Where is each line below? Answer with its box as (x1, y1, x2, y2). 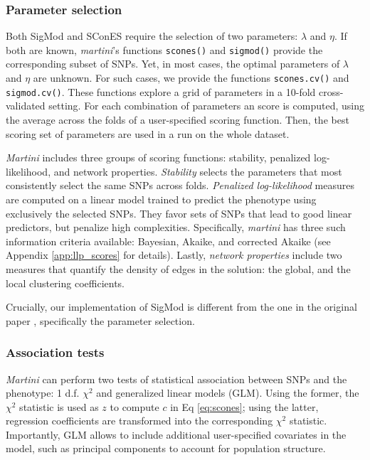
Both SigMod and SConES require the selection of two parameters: (6, 28, 298, 43)
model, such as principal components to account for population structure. (6, 441, 326, 456)
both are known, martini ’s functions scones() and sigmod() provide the (6, 42, 323, 57)
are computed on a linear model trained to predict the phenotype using (6, 191, 317, 206)
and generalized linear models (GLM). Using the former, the (96, 385, 359, 400)
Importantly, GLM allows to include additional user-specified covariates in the (6, 427, 347, 442)
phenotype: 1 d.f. (6, 385, 80, 400)
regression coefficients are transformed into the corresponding (6, 413, 273, 428)
